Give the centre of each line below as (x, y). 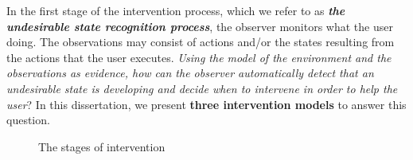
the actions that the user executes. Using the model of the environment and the (199, 57)
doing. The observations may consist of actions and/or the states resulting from (201, 42)
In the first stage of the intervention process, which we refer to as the (176, 10)
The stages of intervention (102, 146)
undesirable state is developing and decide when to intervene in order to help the (202, 88)
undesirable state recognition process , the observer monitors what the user (200, 26)
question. (28, 120)
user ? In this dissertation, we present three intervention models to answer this (206, 104)
